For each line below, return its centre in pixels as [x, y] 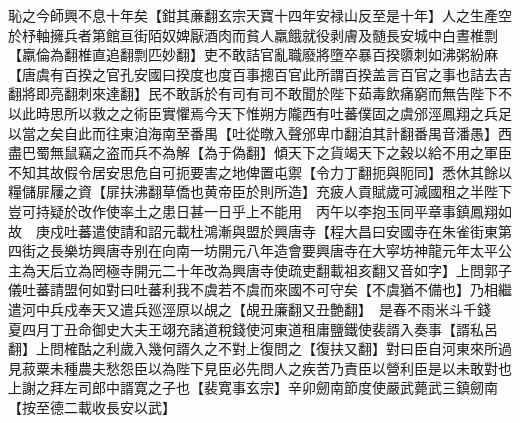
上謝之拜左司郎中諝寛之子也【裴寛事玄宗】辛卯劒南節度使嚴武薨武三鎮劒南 [253, 387]
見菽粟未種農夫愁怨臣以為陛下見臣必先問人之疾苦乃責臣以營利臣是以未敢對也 [260, 367]
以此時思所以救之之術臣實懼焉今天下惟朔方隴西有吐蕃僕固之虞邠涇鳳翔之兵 [253, 112]
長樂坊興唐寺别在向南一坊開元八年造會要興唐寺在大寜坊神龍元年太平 [273, 250]
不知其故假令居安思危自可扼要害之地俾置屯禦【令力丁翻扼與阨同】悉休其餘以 [260, 171]
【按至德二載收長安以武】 [92, 406]
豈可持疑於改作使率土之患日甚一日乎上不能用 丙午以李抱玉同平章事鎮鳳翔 [253, 210]
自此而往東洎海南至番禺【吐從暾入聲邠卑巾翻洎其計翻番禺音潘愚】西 [287, 132]
